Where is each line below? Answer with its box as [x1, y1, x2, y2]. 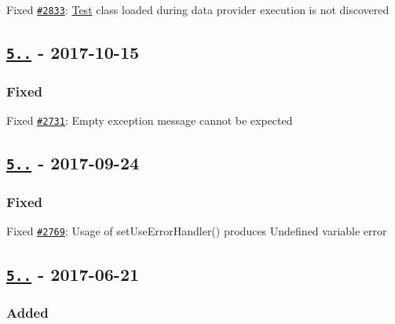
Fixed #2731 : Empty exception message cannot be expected [6, 112, 293, 129]
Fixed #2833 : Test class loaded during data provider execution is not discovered [6, 2, 390, 17]
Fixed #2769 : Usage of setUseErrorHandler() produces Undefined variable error [6, 223, 387, 239]
